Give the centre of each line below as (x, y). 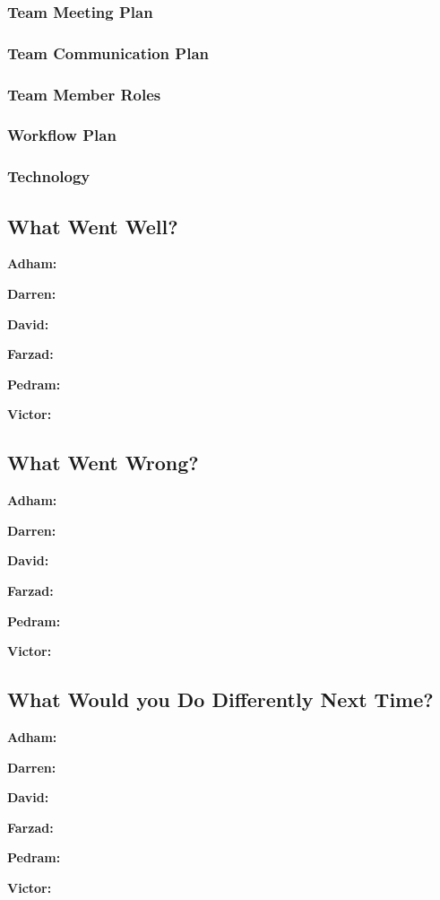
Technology (49, 176)
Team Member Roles (84, 94)
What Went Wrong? (103, 463)
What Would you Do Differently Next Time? (220, 699)
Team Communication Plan (108, 52)
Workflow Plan (62, 135)
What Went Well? (93, 226)
